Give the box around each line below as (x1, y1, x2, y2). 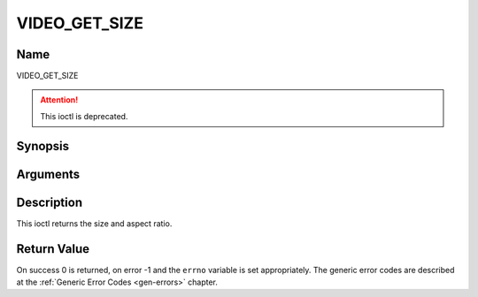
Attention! (40, 95, 79, 105)
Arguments (16, 166, 81, 181)
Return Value (16, 241, 90, 256)
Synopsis (16, 138, 70, 154)
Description (16, 194, 83, 209)
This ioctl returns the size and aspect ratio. (16, 217, 173, 229)
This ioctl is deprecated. (40, 110, 128, 121)
